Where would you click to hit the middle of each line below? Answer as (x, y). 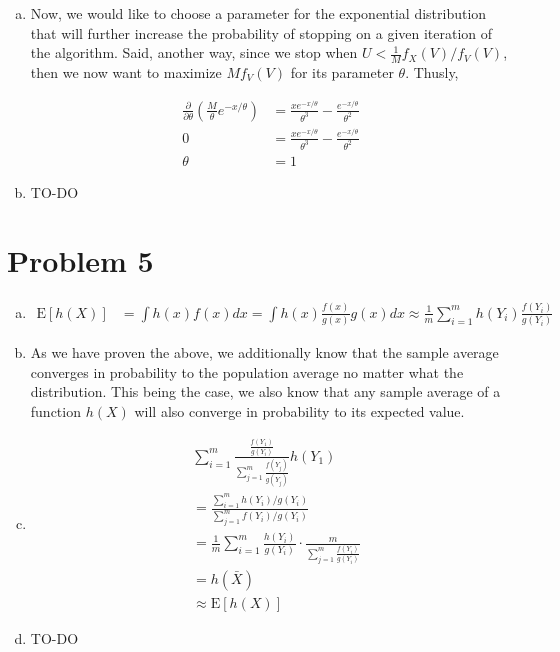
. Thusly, (432, 72)
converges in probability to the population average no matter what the (247, 371)
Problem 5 (80, 260)
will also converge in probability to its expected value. (299, 410)
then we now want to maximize (126, 72)
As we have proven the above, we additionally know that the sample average (264, 352)
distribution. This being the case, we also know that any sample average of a (265, 391)
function (55, 410)
